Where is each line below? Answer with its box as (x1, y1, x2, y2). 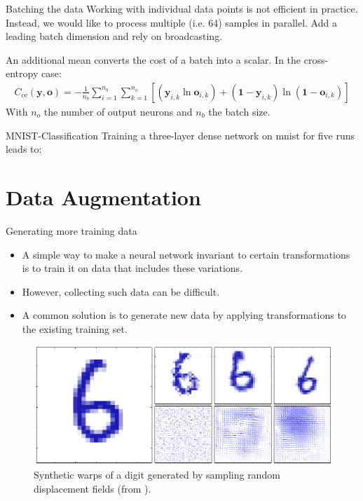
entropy (6, 66, 39, 81)
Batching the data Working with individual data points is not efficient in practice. (6, 1, 358, 15)
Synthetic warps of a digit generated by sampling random (34, 467, 280, 481)
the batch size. (208, 104, 270, 118)
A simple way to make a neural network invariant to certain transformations (22, 247, 350, 261)
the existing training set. (22, 321, 128, 336)
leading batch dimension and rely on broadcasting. (6, 29, 223, 43)
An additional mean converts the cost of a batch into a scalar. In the (6, 52, 301, 67)
